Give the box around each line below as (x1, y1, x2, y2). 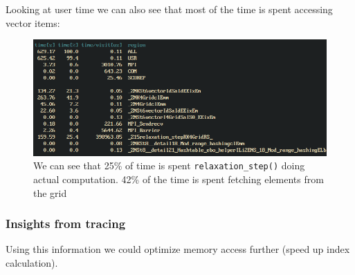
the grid (33, 185, 67, 200)
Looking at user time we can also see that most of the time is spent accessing (6, 2, 333, 16)
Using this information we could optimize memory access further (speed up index (6, 242, 350, 256)
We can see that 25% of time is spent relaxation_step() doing (33, 158, 305, 173)
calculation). (6, 255, 58, 269)
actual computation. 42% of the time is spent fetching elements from (33, 171, 324, 186)
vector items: (6, 15, 60, 30)
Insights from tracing (6, 215, 126, 232)
